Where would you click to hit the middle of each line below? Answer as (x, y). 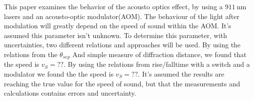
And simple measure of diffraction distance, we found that (159, 54)
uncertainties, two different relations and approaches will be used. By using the (122, 45)
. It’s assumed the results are (181, 74)
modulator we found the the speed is (59, 74)
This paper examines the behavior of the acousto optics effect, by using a (114, 6)
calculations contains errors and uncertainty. (70, 93)
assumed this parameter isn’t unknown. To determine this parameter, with (116, 35)
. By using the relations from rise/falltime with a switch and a (157, 64)
